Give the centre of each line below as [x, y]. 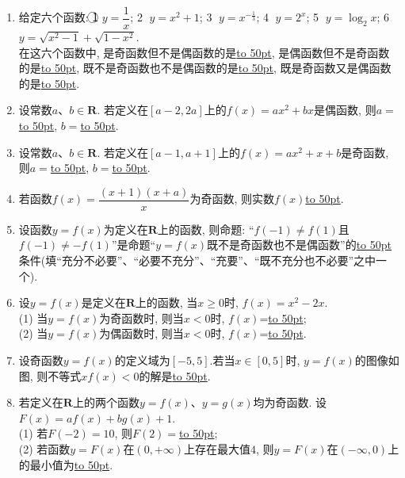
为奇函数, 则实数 [232, 199]
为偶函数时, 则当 [141, 333]
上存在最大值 [217, 449]
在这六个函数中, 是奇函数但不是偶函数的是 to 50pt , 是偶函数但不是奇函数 [204, 52]
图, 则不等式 [50, 375]
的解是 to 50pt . [175, 375]
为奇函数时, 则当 [141, 317]
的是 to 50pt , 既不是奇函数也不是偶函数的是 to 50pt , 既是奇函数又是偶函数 [205, 68]
